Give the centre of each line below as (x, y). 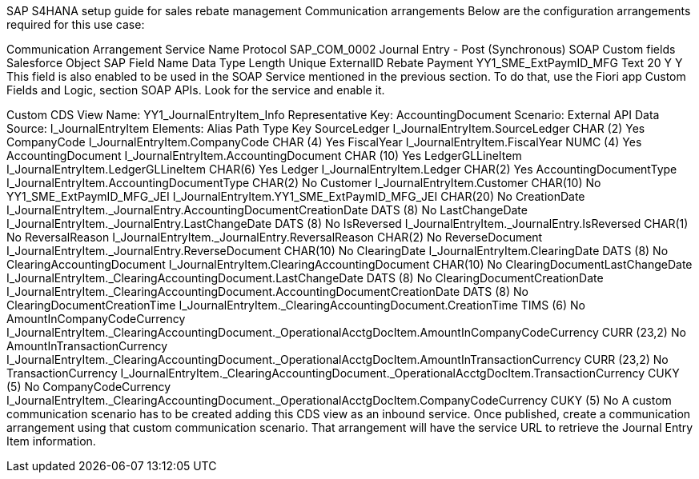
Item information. (51, 441)
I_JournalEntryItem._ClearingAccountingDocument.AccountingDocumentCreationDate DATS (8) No (268, 291)
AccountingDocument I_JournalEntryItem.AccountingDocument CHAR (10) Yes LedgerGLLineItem (264, 156)
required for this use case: (76, 24)
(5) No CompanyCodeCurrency (89, 387)
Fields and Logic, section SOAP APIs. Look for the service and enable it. (196, 90)
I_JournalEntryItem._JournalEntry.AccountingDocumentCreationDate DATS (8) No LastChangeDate (267, 210)
